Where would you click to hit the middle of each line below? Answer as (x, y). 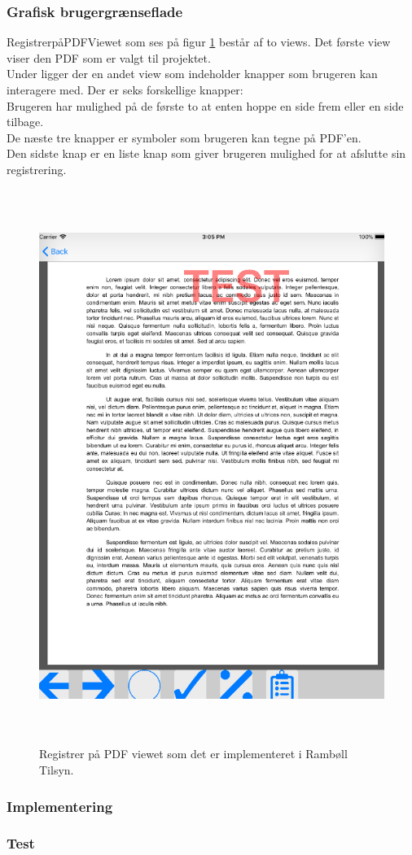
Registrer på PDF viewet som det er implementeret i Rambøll (193, 754)
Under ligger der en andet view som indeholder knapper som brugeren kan (192, 74)
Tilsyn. (57, 770)
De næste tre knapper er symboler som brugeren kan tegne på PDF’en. (184, 137)
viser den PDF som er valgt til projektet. (109, 57)
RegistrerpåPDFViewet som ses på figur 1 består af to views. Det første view (199, 42)
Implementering (60, 806)
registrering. (37, 169)
